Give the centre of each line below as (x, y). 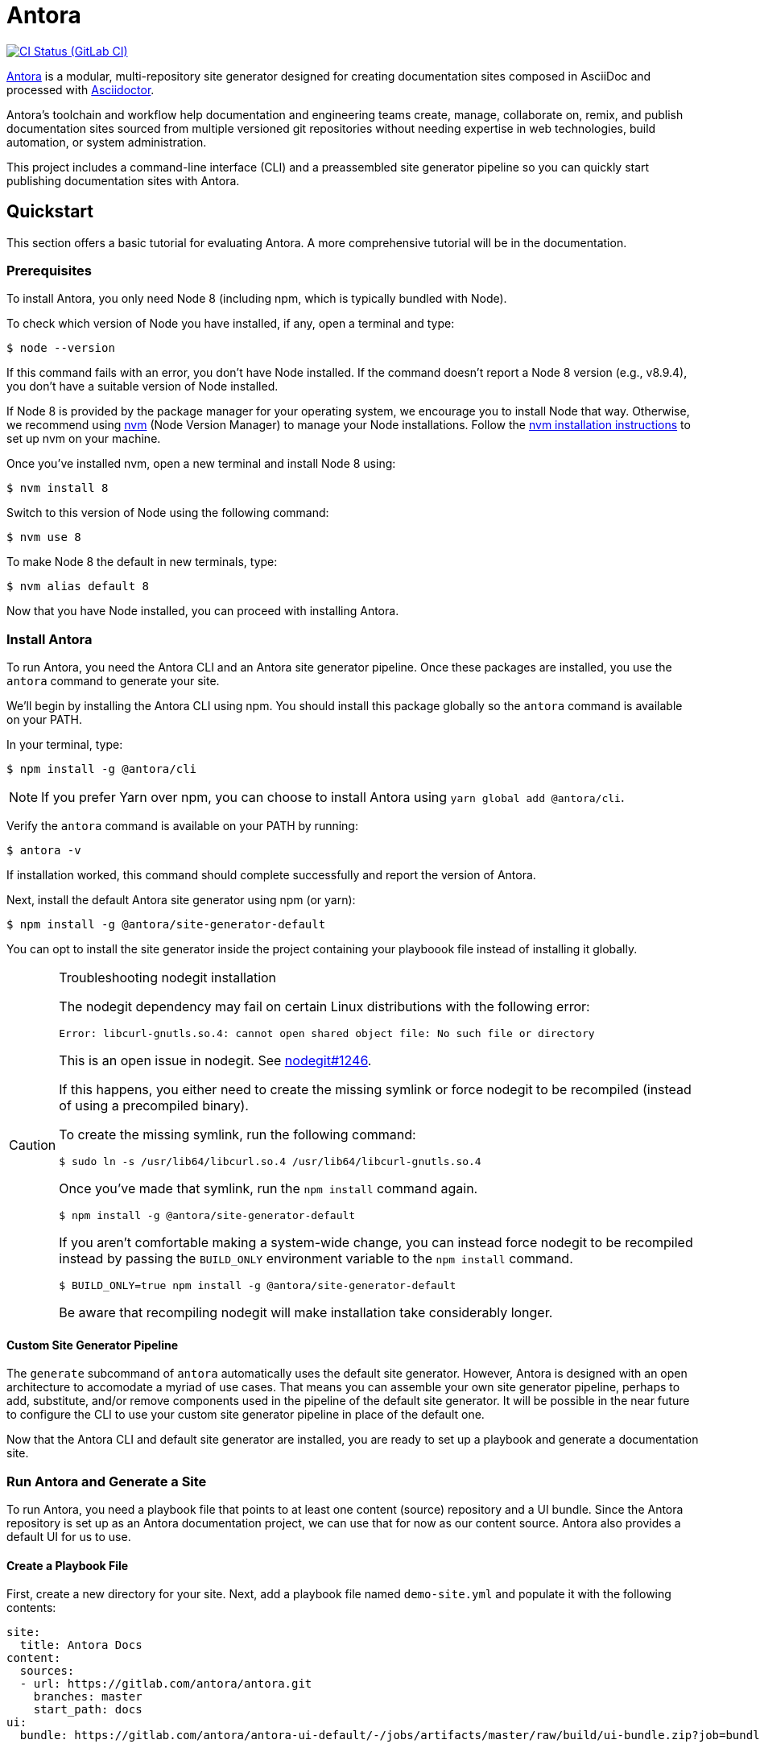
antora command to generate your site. (113, 681)
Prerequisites (49, 270)
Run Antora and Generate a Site (107, 1481)
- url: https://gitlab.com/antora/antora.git (166, 1684)
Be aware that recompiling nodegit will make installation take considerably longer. (306, 1313)
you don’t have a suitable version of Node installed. (142, 386)
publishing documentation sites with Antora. (123, 180)
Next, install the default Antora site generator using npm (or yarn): (181, 900)
